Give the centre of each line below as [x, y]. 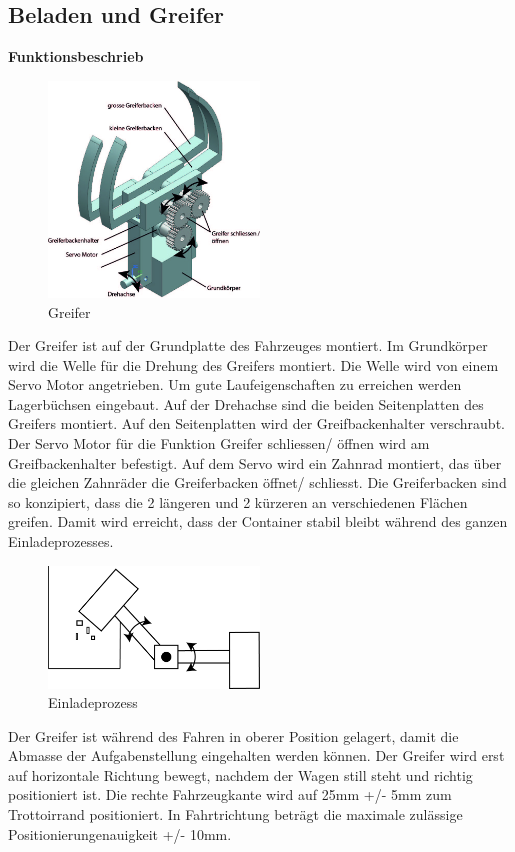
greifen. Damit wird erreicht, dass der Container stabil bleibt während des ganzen [258, 521]
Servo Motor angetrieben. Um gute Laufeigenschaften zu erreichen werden [235, 384]
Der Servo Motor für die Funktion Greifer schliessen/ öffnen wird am [219, 443]
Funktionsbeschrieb [76, 56]
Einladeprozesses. [61, 541]
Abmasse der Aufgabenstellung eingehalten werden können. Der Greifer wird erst [256, 755]
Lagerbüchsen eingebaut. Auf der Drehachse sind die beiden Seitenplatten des [246, 403]
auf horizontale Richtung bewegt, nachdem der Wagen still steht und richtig [240, 774]
